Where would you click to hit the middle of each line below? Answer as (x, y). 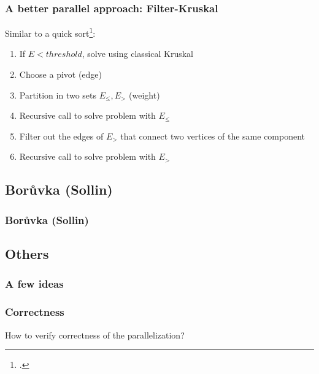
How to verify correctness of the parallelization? (95, 335)
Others (27, 254)
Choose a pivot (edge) (61, 74)
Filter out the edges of (61, 136)
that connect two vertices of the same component (213, 136)
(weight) (144, 95)
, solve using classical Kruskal (137, 54)
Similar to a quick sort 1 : (50, 32)
